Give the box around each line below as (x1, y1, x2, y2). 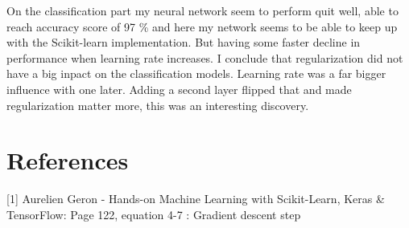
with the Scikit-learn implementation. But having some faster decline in (6, 34, 361, 51)
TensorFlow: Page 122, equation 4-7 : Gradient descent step (6, 206, 301, 222)
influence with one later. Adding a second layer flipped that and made (6, 80, 352, 97)
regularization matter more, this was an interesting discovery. (6, 96, 309, 113)
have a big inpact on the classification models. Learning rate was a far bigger (6, 65, 386, 82)
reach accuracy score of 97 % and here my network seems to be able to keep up (6, 18, 398, 35)
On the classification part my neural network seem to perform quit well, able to (6, 2, 399, 18)
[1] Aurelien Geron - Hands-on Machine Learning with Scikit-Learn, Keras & (6, 190, 385, 207)
